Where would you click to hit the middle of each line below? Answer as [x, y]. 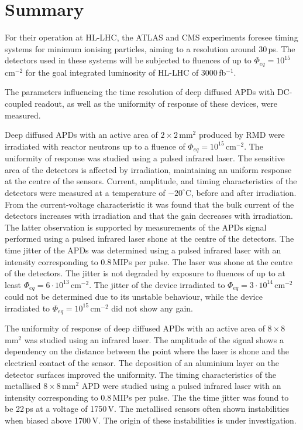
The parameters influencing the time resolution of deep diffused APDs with [140, 92]
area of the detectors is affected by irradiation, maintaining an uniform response [148, 169]
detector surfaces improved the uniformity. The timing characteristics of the [141, 374]
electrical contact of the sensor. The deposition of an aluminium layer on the [142, 363]
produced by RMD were [242, 135]
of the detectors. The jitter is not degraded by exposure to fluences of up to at [145, 273]
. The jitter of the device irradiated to [157, 284]
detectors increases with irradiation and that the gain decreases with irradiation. [149, 216]
